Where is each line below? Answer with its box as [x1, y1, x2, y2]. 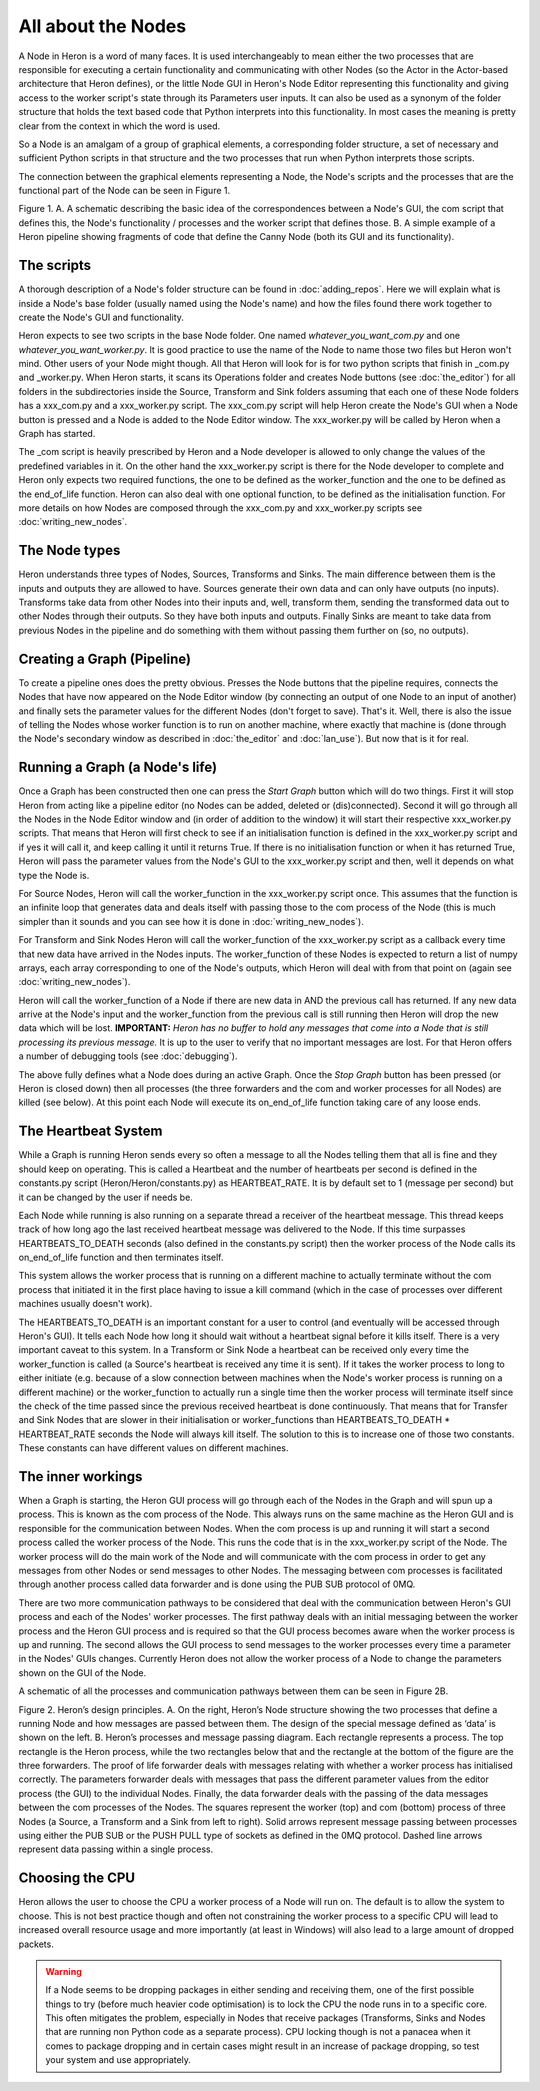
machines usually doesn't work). [18, 1298, 153, 1310]
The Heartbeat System [18, 1123, 163, 1140]
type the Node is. [18, 869, 90, 881]
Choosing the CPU [18, 1870, 135, 1887]
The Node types [18, 542, 121, 559]
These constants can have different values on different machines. [18, 1442, 289, 1454]
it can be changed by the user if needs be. [18, 1191, 194, 1203]
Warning [45, 1965, 82, 1977]
